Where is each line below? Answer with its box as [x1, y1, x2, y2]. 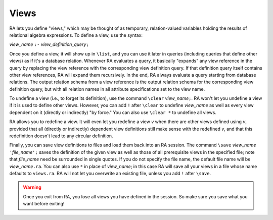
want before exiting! [23, 201, 65, 207]
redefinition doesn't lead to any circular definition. [9, 133, 113, 139]
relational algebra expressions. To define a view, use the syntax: [9, 32, 143, 38]
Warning [23, 184, 41, 190]
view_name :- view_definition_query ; [9, 41, 89, 47]
